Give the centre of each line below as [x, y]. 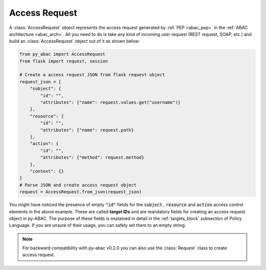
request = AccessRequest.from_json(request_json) [81, 192]
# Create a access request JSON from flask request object [92, 75]
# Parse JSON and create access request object [78, 185]
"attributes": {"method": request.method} [92, 158]
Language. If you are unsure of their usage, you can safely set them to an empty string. [98, 225]
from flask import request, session [64, 61]
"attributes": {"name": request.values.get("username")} [110, 103]
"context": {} [47, 171]
